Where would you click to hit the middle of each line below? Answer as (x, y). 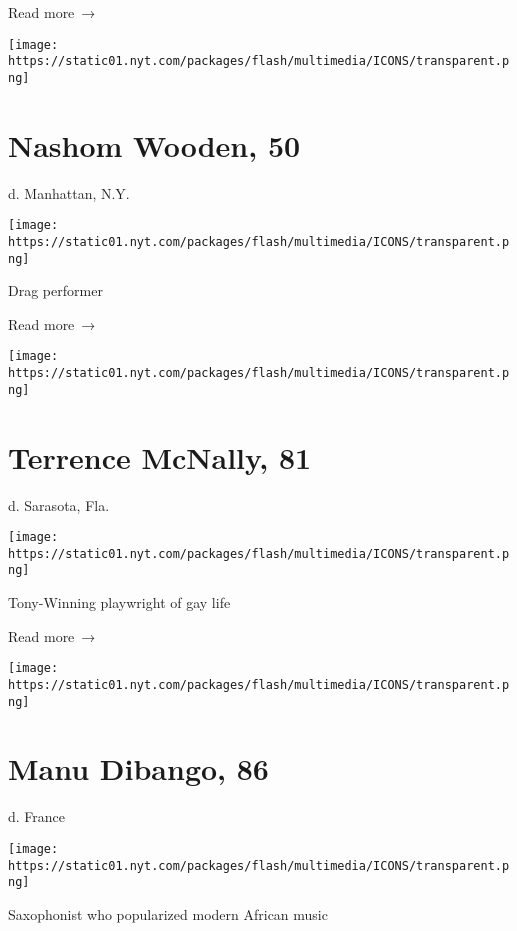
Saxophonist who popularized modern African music (168, 913)
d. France (37, 816)
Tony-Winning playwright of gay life (119, 602)
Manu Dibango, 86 (138, 768)
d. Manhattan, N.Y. (69, 192)
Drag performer (55, 290)
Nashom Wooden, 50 (154, 144)
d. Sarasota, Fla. (59, 504)
